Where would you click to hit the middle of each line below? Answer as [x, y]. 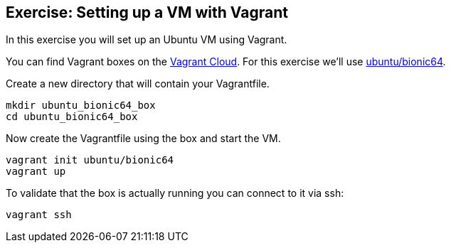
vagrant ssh [39, 215]
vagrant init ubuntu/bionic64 [90, 160]
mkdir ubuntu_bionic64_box [81, 106]
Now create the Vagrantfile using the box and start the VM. [143, 139]
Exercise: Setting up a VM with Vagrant [147, 12]
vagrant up [36, 172]
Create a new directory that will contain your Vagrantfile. [138, 84]
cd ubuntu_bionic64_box [72, 117]
